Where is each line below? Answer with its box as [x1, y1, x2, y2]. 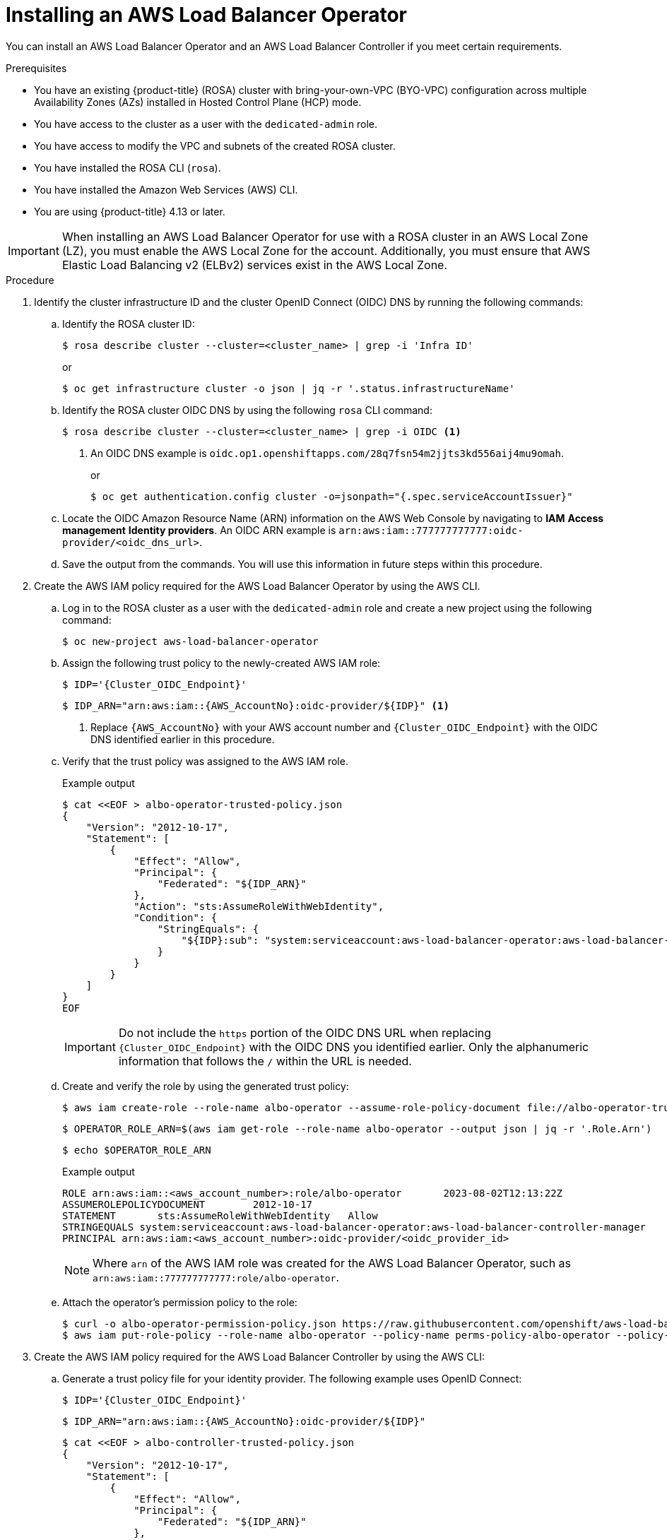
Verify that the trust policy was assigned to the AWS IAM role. [62, 754, 348, 767]
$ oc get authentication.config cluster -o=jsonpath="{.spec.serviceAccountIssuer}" [90, 490, 573, 502]
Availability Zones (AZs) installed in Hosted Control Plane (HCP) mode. [34, 95, 362, 108]
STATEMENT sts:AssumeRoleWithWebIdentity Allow [62, 1209, 378, 1221]
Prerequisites [6, 61, 67, 74]
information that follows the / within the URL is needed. [118, 1053, 412, 1068]
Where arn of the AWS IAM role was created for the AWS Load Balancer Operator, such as [93, 1255, 572, 1270]
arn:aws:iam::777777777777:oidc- [338, 524, 524, 536]
